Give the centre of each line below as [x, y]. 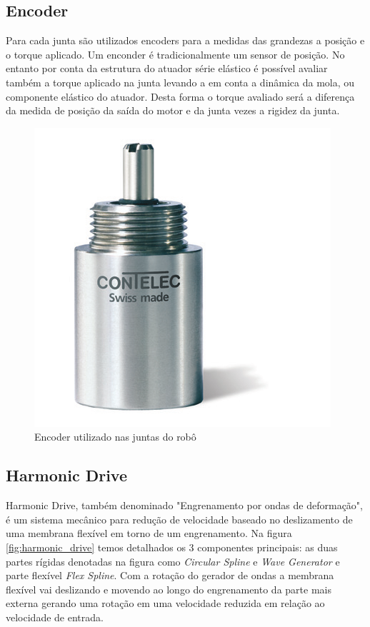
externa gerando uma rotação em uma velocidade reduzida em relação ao [165, 603]
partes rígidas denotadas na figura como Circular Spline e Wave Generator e [173, 561]
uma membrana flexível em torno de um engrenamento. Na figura [149, 533]
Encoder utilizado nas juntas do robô [115, 437]
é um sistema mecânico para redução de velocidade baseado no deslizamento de [179, 519]
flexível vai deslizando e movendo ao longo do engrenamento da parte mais [169, 589]
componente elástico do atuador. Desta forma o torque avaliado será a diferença [180, 96]
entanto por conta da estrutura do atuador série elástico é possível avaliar [167, 68]
